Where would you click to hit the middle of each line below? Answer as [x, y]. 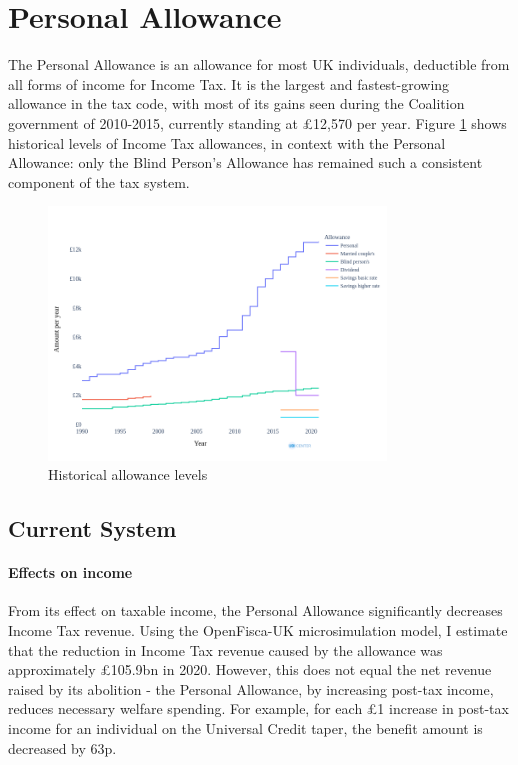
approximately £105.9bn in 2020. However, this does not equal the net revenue [250, 669]
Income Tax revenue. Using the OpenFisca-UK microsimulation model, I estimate [258, 630]
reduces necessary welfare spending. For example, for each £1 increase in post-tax [258, 708]
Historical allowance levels [128, 474]
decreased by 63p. [62, 747]
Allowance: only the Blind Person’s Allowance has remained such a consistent [245, 162]
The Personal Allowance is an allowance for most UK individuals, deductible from [259, 64]
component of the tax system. [99, 181]
